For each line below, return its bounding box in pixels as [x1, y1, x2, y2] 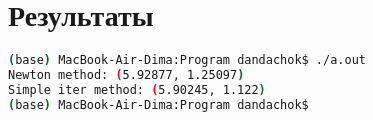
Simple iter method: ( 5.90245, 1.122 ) [8, 82, 266, 97]
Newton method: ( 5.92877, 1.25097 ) [8, 68, 245, 82]
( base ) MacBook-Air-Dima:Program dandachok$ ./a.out [8, 53, 366, 68]
